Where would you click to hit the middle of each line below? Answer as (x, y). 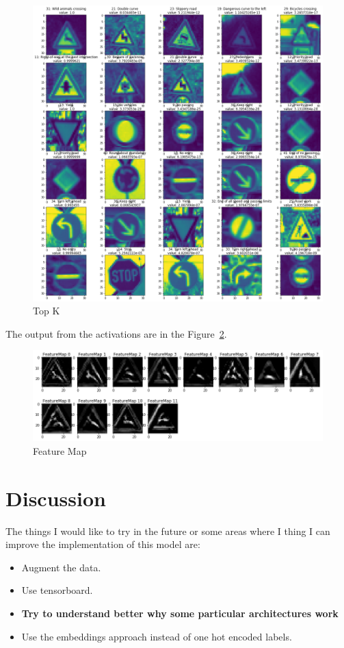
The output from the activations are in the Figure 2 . (116, 333)
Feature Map (60, 450)
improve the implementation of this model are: (103, 544)
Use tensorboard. (57, 590)
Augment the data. (61, 567)
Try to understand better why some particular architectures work (180, 613)
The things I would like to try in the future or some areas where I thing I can (168, 531)
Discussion (56, 498)
